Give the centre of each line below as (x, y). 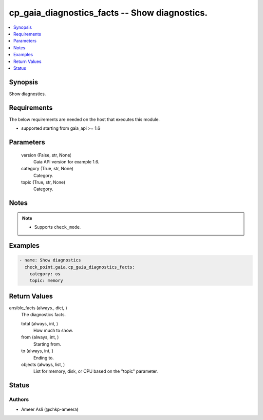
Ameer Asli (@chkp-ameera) (50, 409)
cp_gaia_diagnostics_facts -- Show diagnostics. (108, 13)
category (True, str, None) (47, 169)
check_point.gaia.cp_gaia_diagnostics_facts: (80, 267)
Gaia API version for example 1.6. (66, 161)
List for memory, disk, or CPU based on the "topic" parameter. (96, 371)
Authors (19, 400)
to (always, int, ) (37, 351)
